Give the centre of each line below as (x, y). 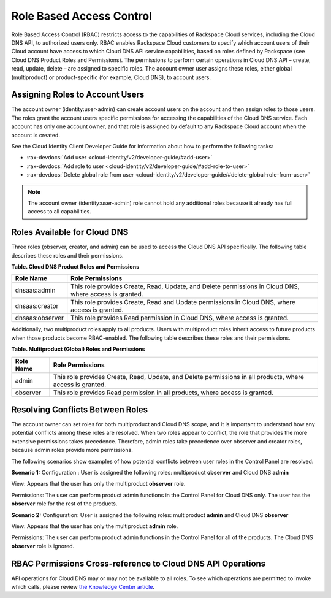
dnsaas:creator (37, 306)
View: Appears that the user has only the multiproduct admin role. (95, 526)
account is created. (36, 135)
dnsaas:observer (39, 318)
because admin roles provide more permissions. (72, 450)
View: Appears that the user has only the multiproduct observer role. (98, 484)
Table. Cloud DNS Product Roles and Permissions (75, 266)
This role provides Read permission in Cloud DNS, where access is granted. (180, 318)
